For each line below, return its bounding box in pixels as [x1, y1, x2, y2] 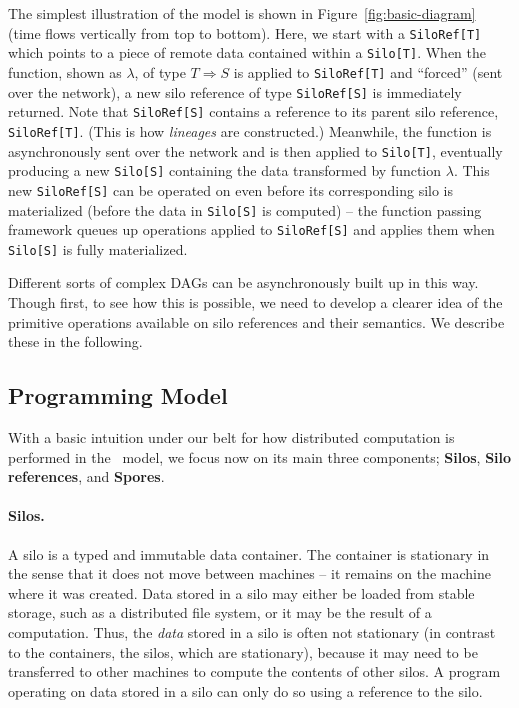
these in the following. [8, 331, 143, 352]
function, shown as [8, 61, 122, 82]
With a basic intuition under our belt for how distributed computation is [8, 427, 455, 448]
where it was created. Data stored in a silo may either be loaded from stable [8, 582, 475, 603]
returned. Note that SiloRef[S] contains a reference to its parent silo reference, [8, 101, 499, 122]
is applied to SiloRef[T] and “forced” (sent [233, 61, 503, 82]
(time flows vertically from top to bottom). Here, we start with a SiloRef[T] [8, 22, 482, 43]
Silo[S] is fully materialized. [8, 238, 188, 259]
